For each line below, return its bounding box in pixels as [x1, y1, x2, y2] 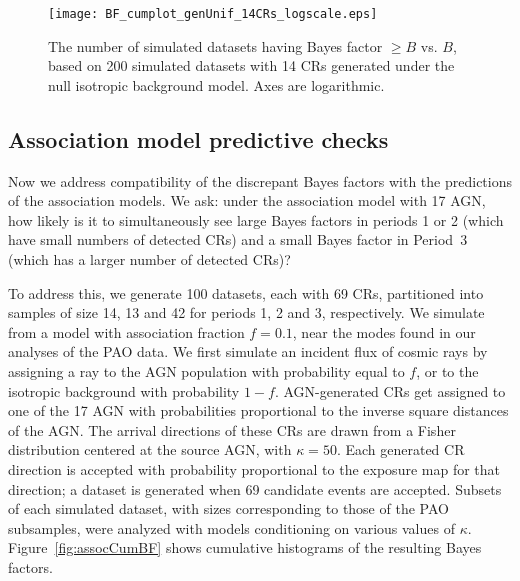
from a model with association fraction [8, 321, 245, 342]
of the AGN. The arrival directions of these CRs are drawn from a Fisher [8, 419, 456, 440]
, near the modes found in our [292, 321, 476, 342]
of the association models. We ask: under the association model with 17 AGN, [8, 190, 486, 211]
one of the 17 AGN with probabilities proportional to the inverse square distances [8, 400, 509, 421]
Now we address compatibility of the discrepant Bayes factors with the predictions [8, 170, 512, 191]
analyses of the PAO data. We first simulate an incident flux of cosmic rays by [8, 341, 488, 362]
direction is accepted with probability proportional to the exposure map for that [8, 458, 500, 479]
